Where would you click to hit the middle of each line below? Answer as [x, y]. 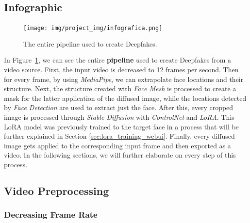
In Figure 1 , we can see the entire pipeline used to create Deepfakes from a [117, 60]
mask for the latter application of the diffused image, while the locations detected [125, 98]
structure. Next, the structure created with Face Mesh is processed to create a [120, 88]
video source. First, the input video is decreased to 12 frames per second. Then [121, 70]
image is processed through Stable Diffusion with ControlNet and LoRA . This [119, 117]
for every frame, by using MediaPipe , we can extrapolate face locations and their [124, 79]
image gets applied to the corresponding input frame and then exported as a [117, 145]
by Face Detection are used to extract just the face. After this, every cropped [119, 107]
